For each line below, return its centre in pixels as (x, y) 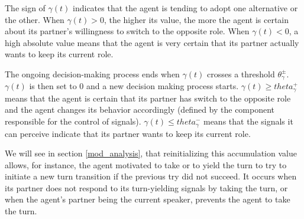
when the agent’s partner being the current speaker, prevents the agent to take (148, 199)
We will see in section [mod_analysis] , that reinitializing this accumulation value (151, 153)
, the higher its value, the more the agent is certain (196, 19)
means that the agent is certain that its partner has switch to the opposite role (148, 98)
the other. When (35, 19)
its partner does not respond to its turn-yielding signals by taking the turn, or (146, 187)
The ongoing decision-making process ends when (92, 73)
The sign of (25, 8)
